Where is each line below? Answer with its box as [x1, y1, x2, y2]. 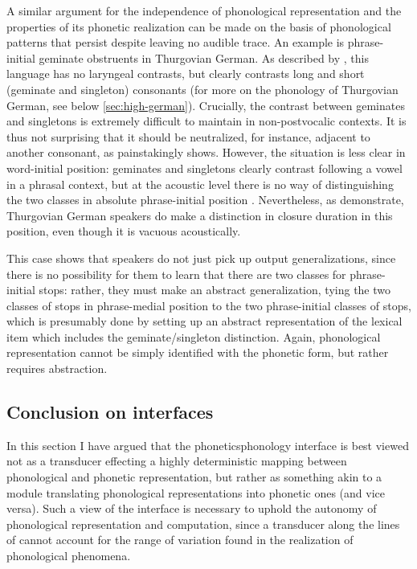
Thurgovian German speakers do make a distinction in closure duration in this [6, 207, 393, 223]
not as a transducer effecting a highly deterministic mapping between [6, 452, 347, 469]
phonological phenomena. [6, 547, 131, 564]
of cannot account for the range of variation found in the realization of [6, 531, 354, 548]
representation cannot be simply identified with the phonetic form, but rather [6, 344, 389, 361]
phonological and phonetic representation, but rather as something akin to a [6, 469, 382, 485]
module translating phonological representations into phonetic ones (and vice [6, 484, 386, 501]
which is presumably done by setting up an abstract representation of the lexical [6, 313, 403, 330]
